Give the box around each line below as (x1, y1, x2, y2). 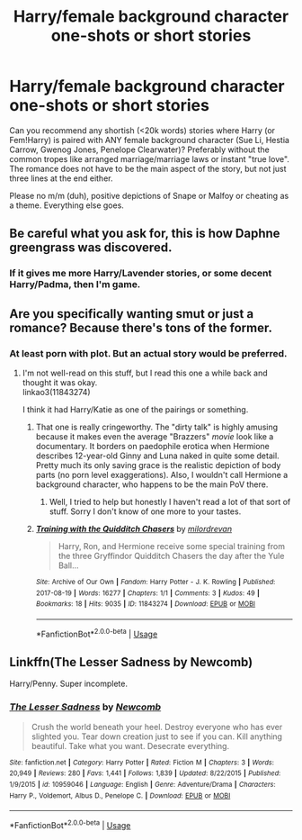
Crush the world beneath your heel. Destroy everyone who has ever (31, 721, 283, 732)
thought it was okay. (22, 376, 98, 388)
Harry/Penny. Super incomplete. (9, 678, 129, 690)
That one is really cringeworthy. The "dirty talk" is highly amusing (35, 421, 279, 432)
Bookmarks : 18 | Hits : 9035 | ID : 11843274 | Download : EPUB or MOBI (35, 600, 256, 609)
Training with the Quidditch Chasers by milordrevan (35, 523, 232, 534)
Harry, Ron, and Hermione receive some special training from (58, 540, 286, 551)
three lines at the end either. (9, 173, 113, 184)
